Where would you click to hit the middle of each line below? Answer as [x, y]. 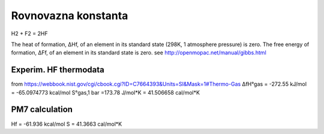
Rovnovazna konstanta [70, 16]
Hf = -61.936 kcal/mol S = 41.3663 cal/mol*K [67, 124]
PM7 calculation [42, 110]
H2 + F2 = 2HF [29, 33]
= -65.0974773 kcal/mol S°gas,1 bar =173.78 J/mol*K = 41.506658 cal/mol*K [106, 92]
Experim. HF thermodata [58, 70]
